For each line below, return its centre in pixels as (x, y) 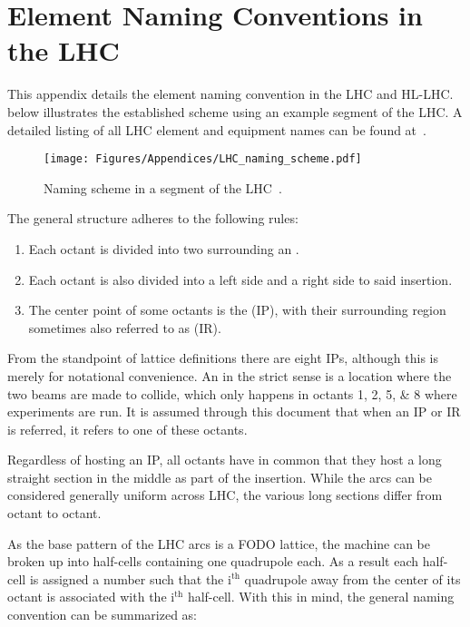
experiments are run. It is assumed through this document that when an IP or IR (234, 411)
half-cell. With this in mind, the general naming (321, 597)
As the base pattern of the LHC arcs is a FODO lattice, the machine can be (219, 543)
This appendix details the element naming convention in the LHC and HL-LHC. (230, 94)
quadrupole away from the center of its (352, 578)
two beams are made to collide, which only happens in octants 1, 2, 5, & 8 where (232, 393)
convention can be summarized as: (103, 615)
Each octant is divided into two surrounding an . (164, 248)
